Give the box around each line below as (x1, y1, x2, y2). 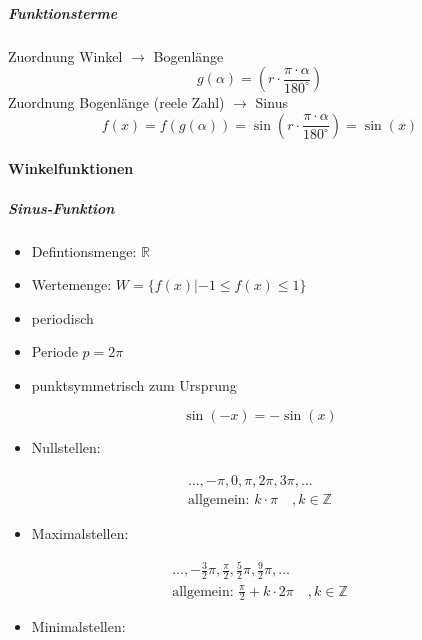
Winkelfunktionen (8, 158, 134, 179)
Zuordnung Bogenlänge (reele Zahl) (8, 92, 225, 113)
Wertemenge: (31, 274, 112, 295)
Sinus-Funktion (8, 197, 115, 218)
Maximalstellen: (31, 523, 129, 544)
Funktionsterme (8, 2, 118, 23)
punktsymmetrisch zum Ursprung (31, 374, 237, 395)
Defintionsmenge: (31, 240, 137, 261)
